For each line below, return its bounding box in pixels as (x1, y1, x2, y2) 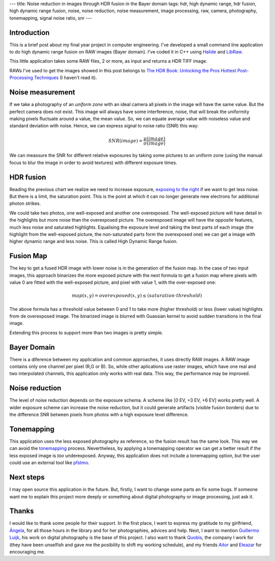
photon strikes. (9, 200, 41, 206)
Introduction (9, 28, 50, 37)
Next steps (9, 473, 45, 482)
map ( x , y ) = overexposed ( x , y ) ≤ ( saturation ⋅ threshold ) (71, 293, 202, 299)
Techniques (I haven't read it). (34, 74, 97, 81)
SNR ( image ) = (108, 138, 143, 144)
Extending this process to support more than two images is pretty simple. (9, 329, 163, 336)
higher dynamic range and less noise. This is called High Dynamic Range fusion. (9, 238, 178, 245)
